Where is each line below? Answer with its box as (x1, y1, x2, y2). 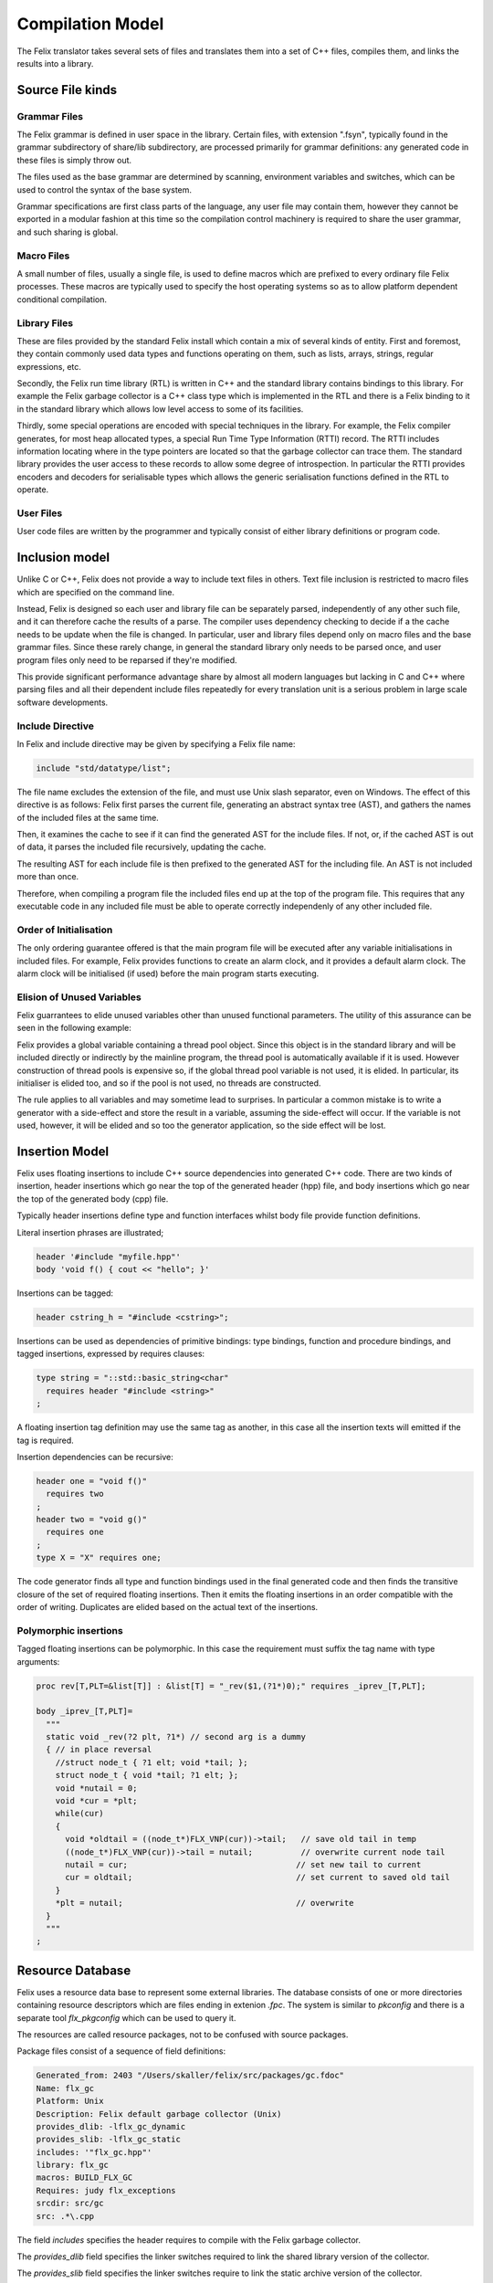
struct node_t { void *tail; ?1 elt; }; (55, 1770, 239, 1781)
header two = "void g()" (36, 1514, 148, 1525)
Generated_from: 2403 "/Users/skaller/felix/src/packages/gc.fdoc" (36, 2070, 345, 2081)
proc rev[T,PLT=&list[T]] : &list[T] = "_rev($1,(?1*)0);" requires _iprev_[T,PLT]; (36, 1680, 426, 1691)
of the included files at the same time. (16, 812, 159, 823)
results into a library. (16, 58, 94, 68)
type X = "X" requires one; (36, 1552, 162, 1563)
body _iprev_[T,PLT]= (36, 1706, 133, 1717)
